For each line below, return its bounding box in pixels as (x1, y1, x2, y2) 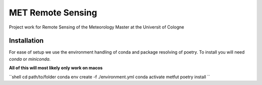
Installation (9, 37, 44, 45)
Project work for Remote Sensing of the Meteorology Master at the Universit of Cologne (9, 24, 184, 30)
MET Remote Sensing (9, 7, 97, 18)
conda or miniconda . (9, 56, 51, 62)
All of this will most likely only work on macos (9, 65, 103, 71)
